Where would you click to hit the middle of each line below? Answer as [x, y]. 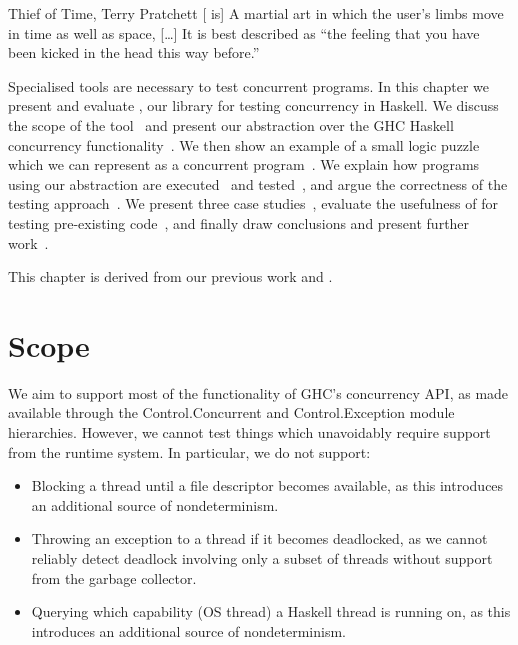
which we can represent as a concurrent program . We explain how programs [244, 164]
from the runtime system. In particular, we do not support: [189, 451]
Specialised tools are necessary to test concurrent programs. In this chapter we [249, 85]
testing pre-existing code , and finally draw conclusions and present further [239, 222]
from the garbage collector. [114, 577]
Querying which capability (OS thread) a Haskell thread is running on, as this [271, 611]
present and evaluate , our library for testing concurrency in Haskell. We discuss [253, 105]
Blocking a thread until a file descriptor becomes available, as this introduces [267, 485]
